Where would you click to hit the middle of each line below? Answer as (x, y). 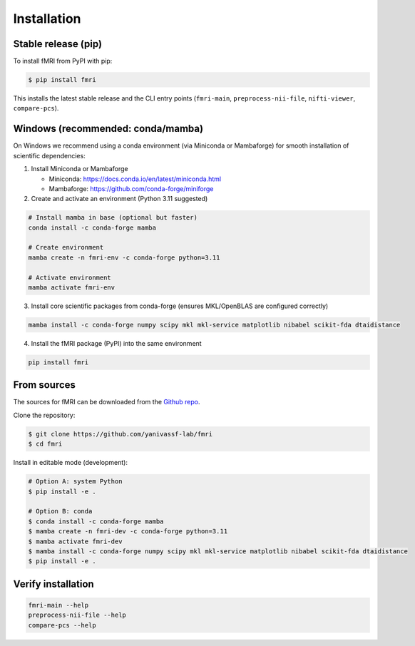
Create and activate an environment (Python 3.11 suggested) (119, 199)
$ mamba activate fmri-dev (75, 541)
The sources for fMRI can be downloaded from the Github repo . (107, 402)
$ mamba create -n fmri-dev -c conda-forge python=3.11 (128, 532)
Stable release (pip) (58, 44)
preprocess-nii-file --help (77, 615)
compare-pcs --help (62, 625)
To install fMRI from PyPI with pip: (63, 61)
